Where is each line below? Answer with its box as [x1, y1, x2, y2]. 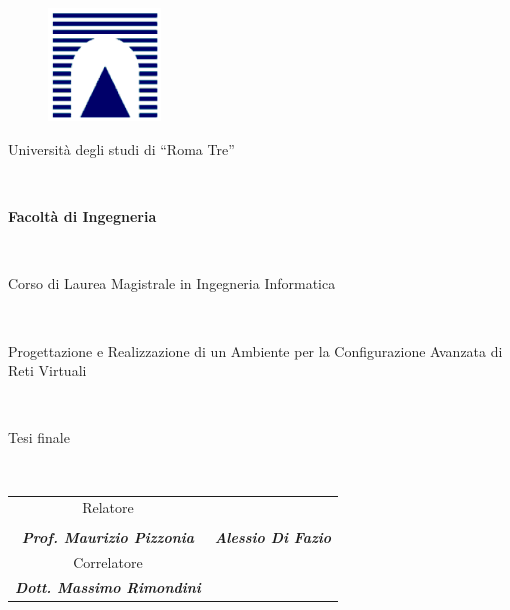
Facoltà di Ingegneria [8, 206, 157, 227]
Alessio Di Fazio [214, 527, 332, 548]
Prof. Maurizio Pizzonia [21, 527, 195, 548]
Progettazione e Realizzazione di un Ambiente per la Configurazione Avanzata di [8, 340, 503, 361]
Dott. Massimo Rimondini [15, 577, 201, 598]
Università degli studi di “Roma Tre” [8, 138, 235, 159]
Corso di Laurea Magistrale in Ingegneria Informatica [8, 273, 336, 294]
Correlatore [73, 552, 143, 573]
